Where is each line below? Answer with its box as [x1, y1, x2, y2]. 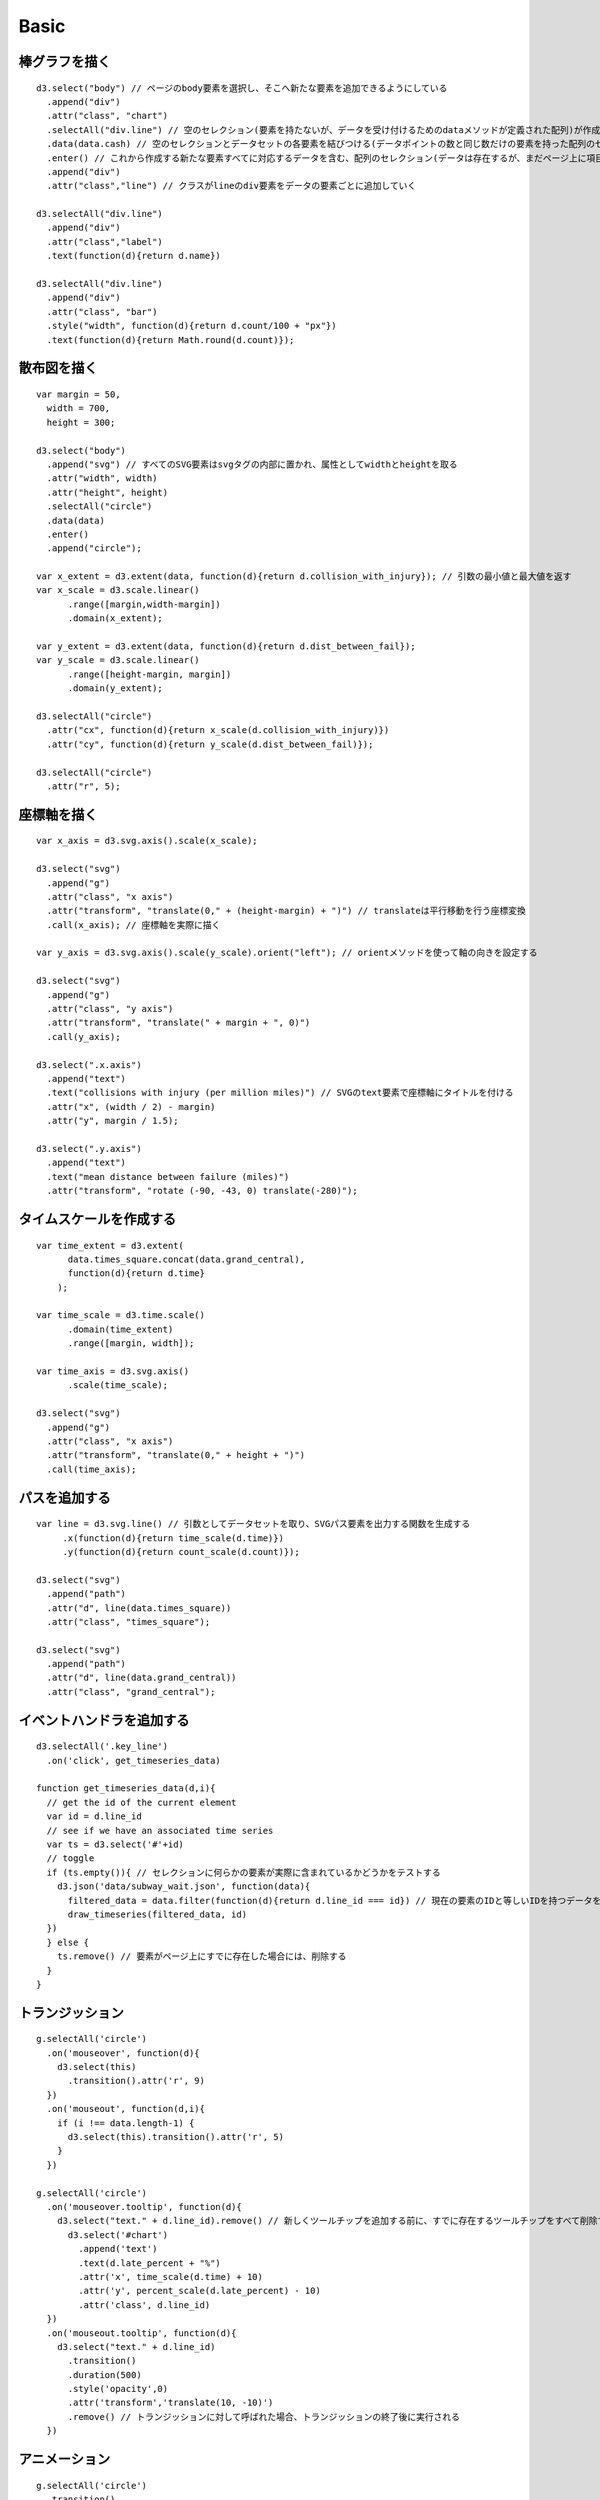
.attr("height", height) [46, 486, 169, 498]
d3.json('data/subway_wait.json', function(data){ [56, 1881, 311, 1892]
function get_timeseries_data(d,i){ [36, 1783, 216, 1794]
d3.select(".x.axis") [36, 1059, 142, 1070]
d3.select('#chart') [67, 2229, 169, 2240]
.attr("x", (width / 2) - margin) [46, 1101, 216, 1112]
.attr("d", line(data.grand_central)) [46, 1672, 237, 1684]
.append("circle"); [46, 543, 142, 554]
